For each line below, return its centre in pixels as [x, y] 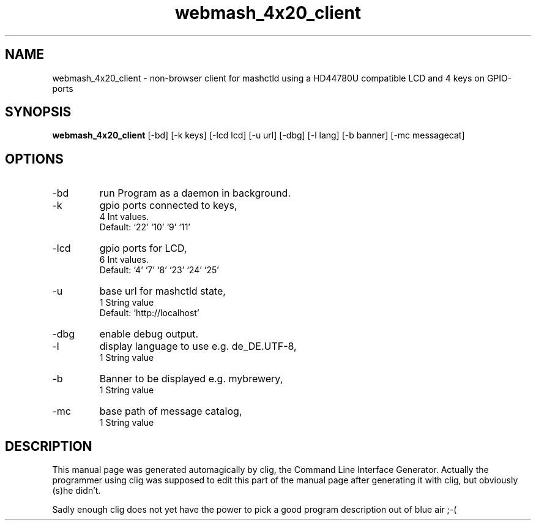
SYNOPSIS [38, 112]
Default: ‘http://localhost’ [149, 313]
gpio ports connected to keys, [168, 206]
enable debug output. [149, 334]
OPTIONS [34, 159]
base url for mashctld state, [162, 291]
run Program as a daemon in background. [195, 193]
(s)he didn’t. [76, 491]
